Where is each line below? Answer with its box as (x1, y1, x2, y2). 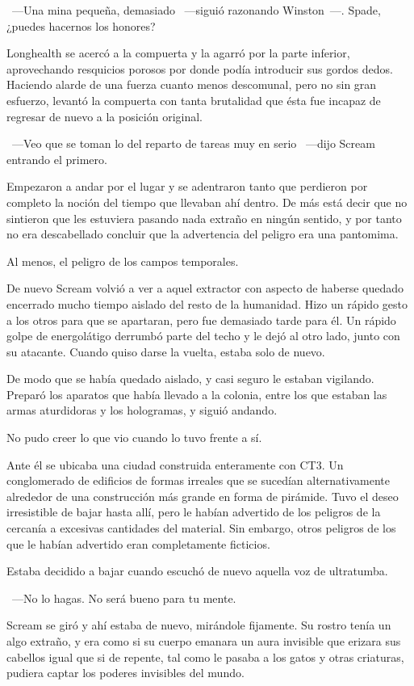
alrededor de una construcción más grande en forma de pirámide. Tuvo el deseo (6, 487, 399, 504)
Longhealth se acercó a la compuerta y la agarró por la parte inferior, (6, 44, 350, 61)
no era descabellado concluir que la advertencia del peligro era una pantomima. (6, 225, 399, 242)
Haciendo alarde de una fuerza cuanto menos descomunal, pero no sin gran (6, 76, 377, 93)
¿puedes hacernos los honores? (6, 17, 156, 34)
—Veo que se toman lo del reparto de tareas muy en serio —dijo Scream (11, 135, 375, 152)
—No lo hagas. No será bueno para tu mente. (11, 589, 236, 606)
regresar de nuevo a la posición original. (6, 107, 203, 124)
